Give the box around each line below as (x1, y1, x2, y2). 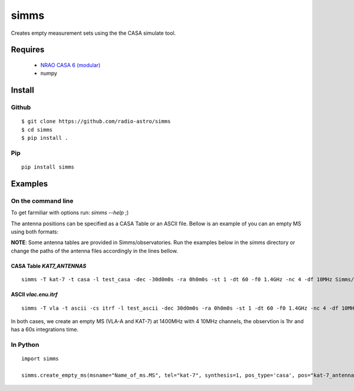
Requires (11, 45, 45, 55)
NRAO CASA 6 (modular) (40, 61, 101, 68)
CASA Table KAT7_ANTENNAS (11, 262, 87, 270)
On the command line (11, 196, 74, 205)
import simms (21, 356, 59, 362)
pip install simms (21, 164, 75, 170)
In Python (11, 341, 40, 349)
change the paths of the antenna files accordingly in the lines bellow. (11, 247, 178, 254)
